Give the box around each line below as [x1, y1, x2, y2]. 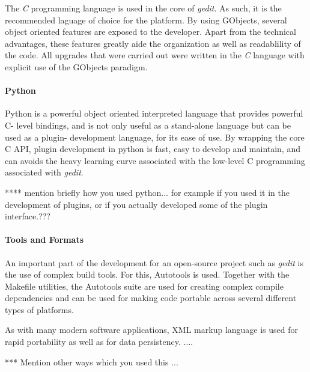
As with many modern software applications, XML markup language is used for [5, 323, 299, 336]
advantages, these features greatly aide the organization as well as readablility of [5, 37, 301, 49]
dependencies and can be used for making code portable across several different [5, 291, 297, 304]
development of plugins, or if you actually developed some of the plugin [5, 198, 268, 210]
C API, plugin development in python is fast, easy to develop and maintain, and [5, 142, 301, 155]
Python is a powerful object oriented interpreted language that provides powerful [5, 107, 303, 120]
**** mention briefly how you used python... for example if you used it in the [5, 186, 290, 198]
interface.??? [5, 210, 50, 222]
